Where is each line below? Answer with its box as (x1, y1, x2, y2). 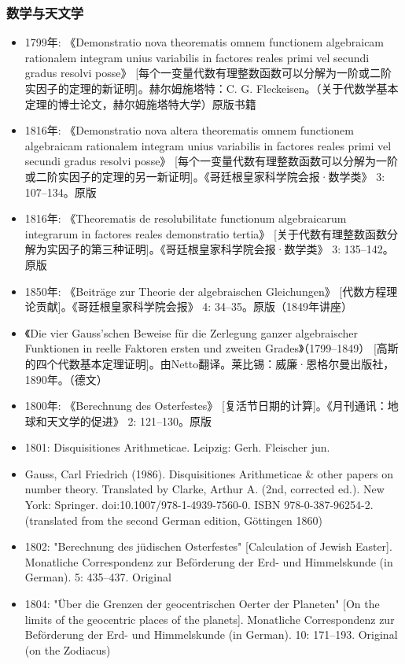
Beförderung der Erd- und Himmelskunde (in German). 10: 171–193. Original (24, 626, 398, 643)
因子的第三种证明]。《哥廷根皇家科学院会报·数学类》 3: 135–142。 (57, 241, 394, 257)
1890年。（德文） (24, 371, 108, 387)
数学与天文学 (6, 2, 84, 22)
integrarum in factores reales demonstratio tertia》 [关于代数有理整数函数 (24, 225, 387, 242)
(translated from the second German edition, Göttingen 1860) (24, 511, 322, 528)
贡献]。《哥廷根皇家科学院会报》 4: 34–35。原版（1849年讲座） (35, 298, 352, 315)
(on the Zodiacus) (24, 641, 111, 658)
